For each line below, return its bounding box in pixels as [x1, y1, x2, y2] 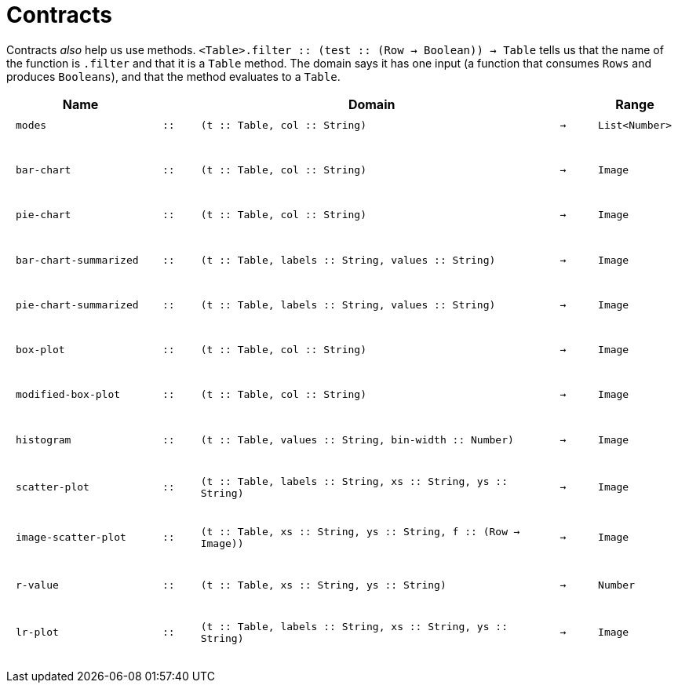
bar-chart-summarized [16, 253, 139, 266]
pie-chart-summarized [16, 298, 139, 311]
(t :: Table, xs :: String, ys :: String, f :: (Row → [200, 525, 520, 538]
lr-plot [16, 626, 59, 639]
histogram [16, 433, 71, 446]
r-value [16, 578, 59, 591]
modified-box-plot [16, 388, 121, 401]
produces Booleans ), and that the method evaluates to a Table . [6, 69, 341, 83]
